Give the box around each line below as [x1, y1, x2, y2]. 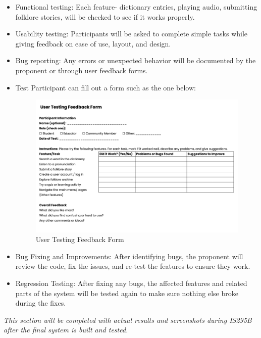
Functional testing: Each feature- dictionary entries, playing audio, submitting [15, 2, 257, 12]
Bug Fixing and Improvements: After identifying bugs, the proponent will [15, 251, 243, 261]
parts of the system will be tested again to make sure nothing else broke [15, 287, 238, 298]
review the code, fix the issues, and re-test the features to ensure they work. [15, 261, 250, 271]
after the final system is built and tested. [4, 324, 128, 335]
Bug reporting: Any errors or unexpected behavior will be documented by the [15, 55, 256, 66]
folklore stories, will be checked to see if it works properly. [15, 11, 195, 22]
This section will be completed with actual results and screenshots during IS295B [4, 314, 252, 325]
